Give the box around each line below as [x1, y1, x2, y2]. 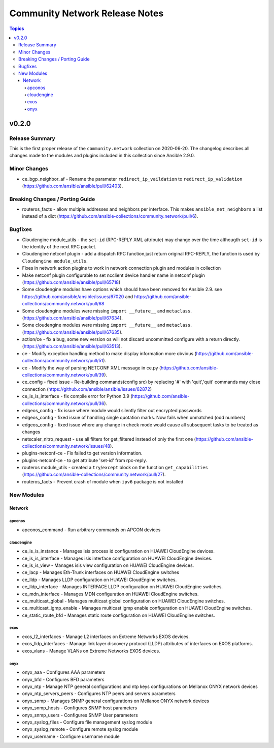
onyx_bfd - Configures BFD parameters [22, 676, 105, 682]
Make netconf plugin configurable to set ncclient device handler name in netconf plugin [22, 272, 205, 278]
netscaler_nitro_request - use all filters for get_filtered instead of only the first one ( [22, 436, 196, 442]
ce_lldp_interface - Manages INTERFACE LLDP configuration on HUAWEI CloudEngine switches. [22, 584, 223, 590]
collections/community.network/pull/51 [22, 358, 104, 364]
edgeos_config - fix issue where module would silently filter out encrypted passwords [22, 407, 202, 413]
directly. [223, 336, 241, 342]
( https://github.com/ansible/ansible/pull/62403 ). [22, 183, 123, 189]
